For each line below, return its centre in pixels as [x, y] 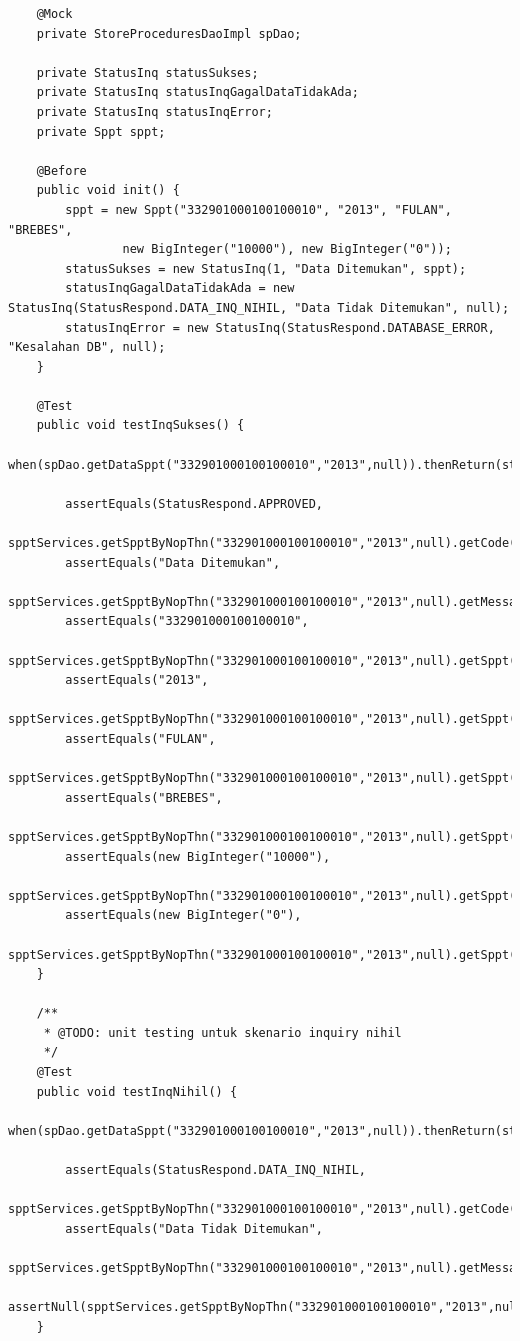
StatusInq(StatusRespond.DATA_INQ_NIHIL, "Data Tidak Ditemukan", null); [259, 307]
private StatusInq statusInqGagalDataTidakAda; [197, 92]
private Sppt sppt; [101, 131]
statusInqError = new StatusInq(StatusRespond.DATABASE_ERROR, [280, 327]
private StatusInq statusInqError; [154, 111]
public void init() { [108, 190]
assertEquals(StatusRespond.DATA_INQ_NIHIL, [215, 1170]
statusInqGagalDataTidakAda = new [180, 288]
